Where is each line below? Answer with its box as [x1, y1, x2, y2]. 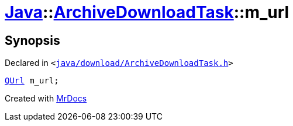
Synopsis [5, 33, 60, 48]
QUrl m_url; [5, 76, 59, 86]
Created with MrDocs [5, 93, 87, 104]
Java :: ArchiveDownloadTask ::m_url [5, 2, 289, 22]
